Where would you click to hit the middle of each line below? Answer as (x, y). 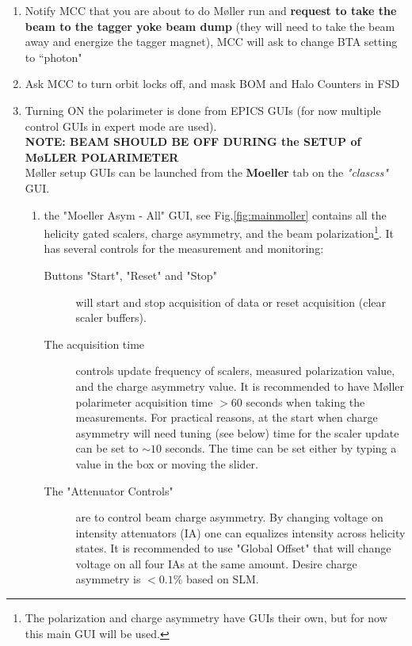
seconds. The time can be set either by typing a (281, 448)
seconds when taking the (305, 401)
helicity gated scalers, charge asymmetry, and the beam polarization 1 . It (219, 232)
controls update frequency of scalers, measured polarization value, (235, 371)
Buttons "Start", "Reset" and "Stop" (130, 275)
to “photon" (53, 57)
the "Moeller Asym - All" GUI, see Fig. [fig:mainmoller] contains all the (215, 214)
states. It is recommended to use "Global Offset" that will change (233, 548)
